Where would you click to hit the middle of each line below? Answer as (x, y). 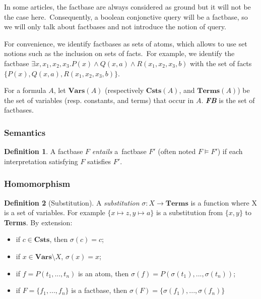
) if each (230, 151)
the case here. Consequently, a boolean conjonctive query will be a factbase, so (126, 16)
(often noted (177, 151)
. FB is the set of (228, 100)
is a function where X (224, 202)
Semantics (25, 132)
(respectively (124, 90)
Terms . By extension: (38, 222)
